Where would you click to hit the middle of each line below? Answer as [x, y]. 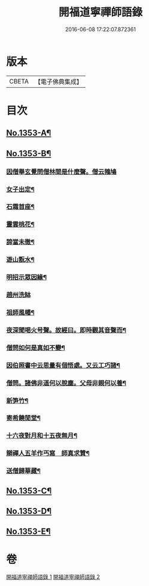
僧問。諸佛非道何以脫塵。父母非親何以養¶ [66, 383]
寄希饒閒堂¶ [23, 418]
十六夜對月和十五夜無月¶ [42, 436]
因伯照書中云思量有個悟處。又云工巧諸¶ [63, 365]
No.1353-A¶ [29, 133]
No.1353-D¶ [29, 511]
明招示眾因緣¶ [26, 277]
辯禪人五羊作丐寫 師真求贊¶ [48, 453]
